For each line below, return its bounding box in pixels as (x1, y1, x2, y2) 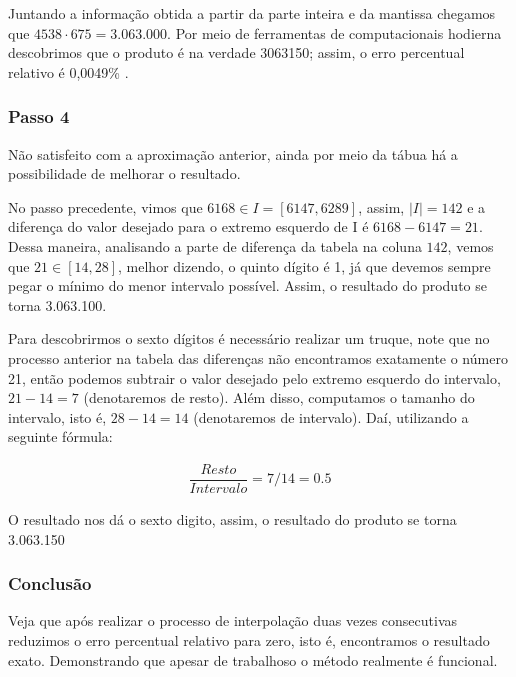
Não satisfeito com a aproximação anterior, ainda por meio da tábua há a (8, 143, 458, 164)
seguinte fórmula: (8, 426, 113, 447)
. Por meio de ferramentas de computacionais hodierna (167, 22, 502, 43)
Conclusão (8, 571, 92, 596)
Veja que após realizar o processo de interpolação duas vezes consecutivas (8, 610, 458, 631)
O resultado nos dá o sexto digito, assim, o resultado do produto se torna (8, 509, 457, 529)
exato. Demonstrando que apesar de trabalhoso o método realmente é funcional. (8, 649, 498, 670)
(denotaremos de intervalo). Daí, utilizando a (193, 406, 469, 427)
